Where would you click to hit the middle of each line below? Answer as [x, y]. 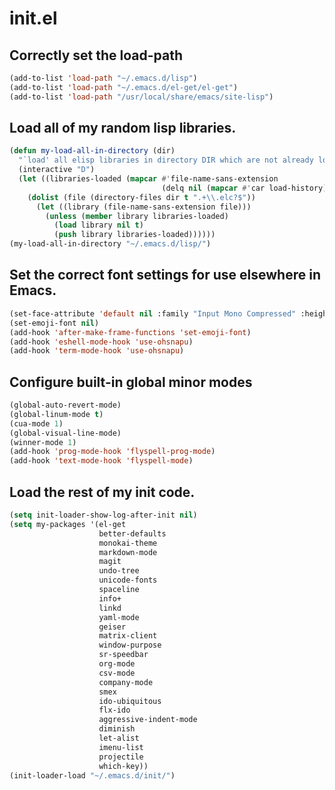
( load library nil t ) [98, 225]
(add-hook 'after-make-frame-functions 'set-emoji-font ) [130, 332]
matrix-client [128, 636]
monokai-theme [128, 543]
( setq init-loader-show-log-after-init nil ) [103, 515]
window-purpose [130, 645]
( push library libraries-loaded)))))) [134, 235]
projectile [121, 757]
